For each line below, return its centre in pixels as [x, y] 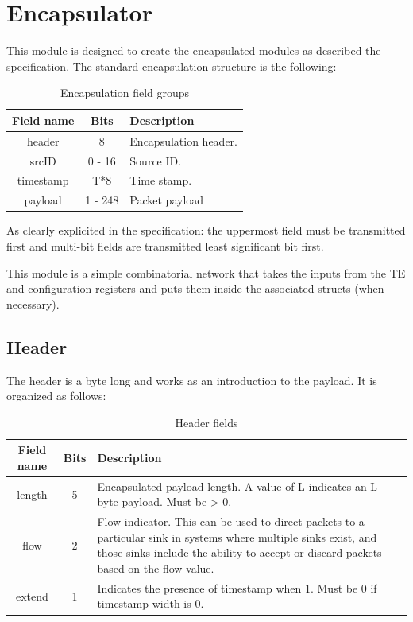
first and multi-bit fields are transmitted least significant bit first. [165, 245]
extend [32, 595]
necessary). [33, 303]
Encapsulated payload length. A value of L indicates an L [237, 486]
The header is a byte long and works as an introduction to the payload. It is [192, 380]
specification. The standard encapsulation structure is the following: [172, 66]
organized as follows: [56, 396]
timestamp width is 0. [151, 603]
